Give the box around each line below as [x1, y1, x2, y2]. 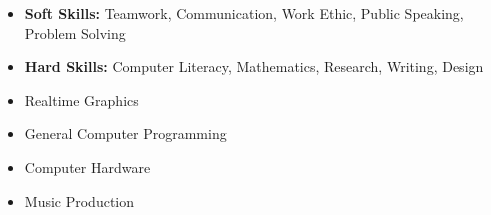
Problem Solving [24, 22, 126, 43]
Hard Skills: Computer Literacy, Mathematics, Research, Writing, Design [24, 56, 484, 77]
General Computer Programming [24, 123, 227, 144]
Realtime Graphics [24, 89, 139, 110]
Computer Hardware [24, 156, 151, 177]
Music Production [24, 190, 135, 211]
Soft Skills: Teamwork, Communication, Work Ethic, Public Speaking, [24, 3, 464, 23]
